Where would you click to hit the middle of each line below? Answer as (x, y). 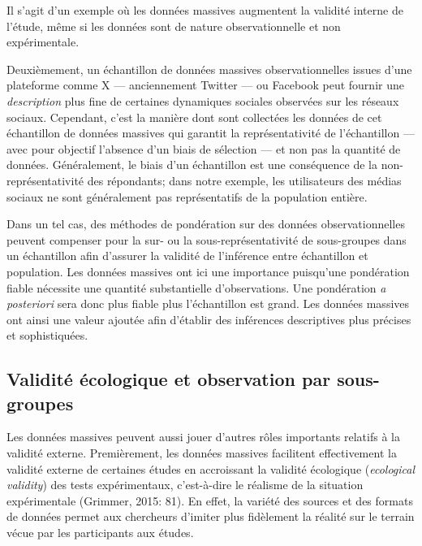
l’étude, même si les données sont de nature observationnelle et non (174, 26)
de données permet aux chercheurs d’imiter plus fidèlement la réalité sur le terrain (211, 516)
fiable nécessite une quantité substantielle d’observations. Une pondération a (196, 287)
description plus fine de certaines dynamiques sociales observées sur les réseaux (203, 100)
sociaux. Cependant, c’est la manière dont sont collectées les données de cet (194, 117)
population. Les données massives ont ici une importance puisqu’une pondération (208, 271)
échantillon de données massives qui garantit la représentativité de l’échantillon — (211, 133)
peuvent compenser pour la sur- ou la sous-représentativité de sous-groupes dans (207, 239)
